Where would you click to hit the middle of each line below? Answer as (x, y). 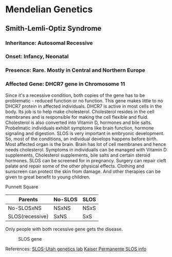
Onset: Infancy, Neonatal (37, 56)
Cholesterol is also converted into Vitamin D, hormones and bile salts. (79, 122)
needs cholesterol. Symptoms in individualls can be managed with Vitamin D (86, 149)
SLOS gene (30, 239)
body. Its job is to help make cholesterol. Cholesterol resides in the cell (80, 112)
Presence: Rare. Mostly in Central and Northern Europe (75, 70)
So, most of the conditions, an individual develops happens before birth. (82, 139)
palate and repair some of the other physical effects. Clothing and (75, 166)
